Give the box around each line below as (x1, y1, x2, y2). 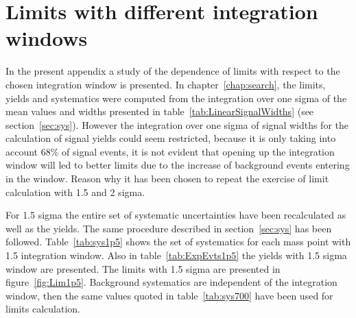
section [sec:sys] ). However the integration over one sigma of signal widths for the (5, 117, 349, 132)
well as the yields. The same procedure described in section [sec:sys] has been (5, 221, 332, 235)
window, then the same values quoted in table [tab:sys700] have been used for (5, 288, 333, 302)
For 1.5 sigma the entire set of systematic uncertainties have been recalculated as (5, 208, 346, 222)
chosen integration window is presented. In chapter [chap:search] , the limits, (5, 77, 326, 91)
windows (5, 24, 88, 52)
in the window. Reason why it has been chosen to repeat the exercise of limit (5, 171, 329, 186)
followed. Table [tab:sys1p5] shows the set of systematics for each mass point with (5, 234, 351, 249)
